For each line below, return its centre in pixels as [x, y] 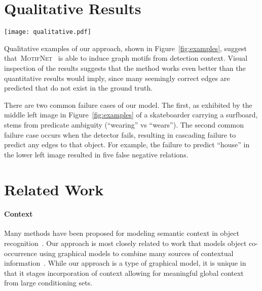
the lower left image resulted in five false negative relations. [96, 154]
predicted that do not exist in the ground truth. [79, 88]
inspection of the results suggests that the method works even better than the [125, 68]
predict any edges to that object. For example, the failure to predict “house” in [127, 144]
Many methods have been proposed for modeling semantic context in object [122, 233]
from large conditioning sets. [48, 283]
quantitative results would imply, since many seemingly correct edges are [117, 78]
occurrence [21, 253]
